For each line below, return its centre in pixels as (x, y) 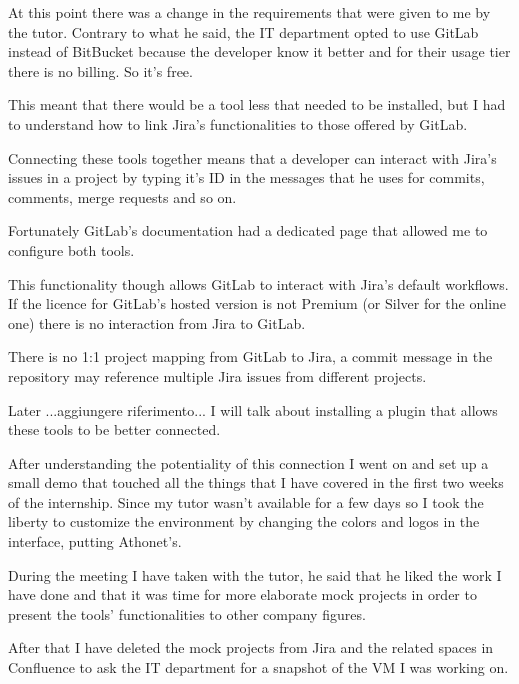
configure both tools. (71, 249)
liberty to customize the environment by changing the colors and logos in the (244, 521)
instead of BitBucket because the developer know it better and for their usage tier (259, 51)
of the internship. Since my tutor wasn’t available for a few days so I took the (246, 501)
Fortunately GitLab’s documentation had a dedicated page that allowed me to (248, 230)
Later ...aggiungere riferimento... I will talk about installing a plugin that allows (253, 409)
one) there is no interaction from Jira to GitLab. (157, 322)
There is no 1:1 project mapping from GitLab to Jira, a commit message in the (250, 356)
